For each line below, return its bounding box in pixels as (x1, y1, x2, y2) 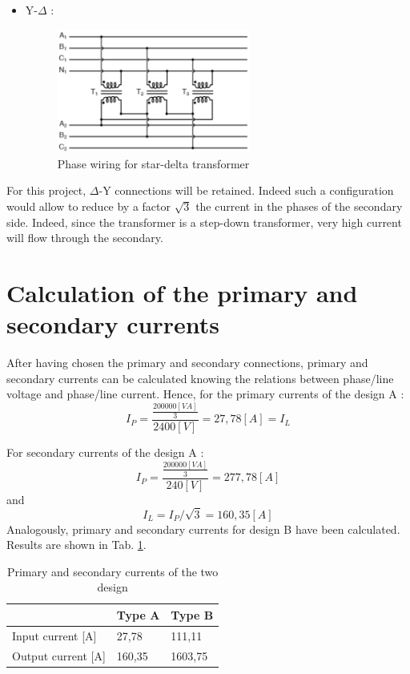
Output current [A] (12, 647, 106, 664)
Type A (116, 606, 160, 623)
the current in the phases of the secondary (195, 197, 403, 214)
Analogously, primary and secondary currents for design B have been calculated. (6, 520, 400, 537)
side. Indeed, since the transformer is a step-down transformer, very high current (6, 213, 402, 230)
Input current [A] (12, 627, 97, 644)
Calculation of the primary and (6, 276, 358, 309)
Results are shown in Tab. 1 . (6, 536, 147, 553)
